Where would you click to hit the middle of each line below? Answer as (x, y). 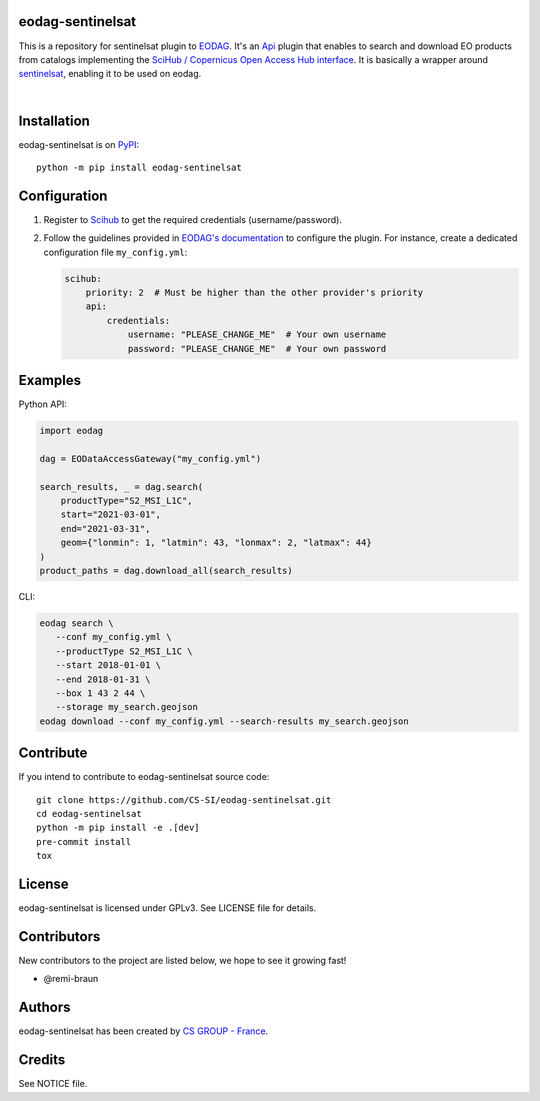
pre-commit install (84, 841)
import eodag (71, 431)
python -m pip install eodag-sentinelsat (139, 167)
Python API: (42, 404)
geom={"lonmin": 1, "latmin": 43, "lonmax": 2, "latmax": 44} (216, 543)
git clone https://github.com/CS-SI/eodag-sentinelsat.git (184, 799)
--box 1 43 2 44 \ (100, 693)
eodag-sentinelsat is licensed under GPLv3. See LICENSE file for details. (167, 908)
